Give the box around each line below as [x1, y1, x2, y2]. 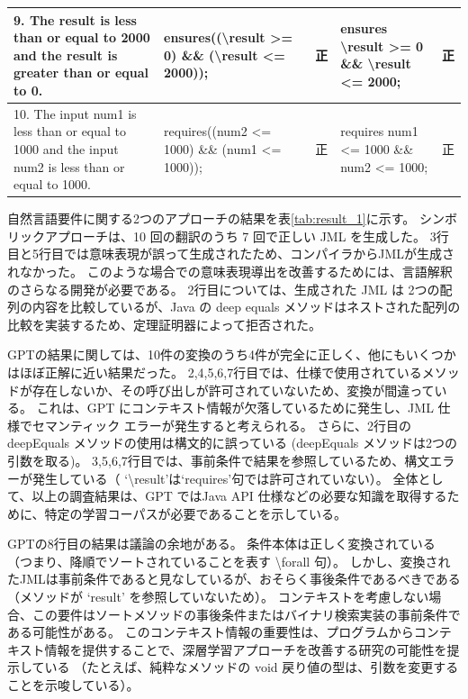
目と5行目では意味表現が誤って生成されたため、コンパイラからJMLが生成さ [7, 244, 455, 263]
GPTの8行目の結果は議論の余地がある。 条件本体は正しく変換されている [7, 534, 436, 553]
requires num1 [340, 122, 418, 141]
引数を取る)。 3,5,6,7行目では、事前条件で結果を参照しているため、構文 [7, 450, 430, 469]
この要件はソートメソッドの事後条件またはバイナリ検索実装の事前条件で [31, 604, 461, 623]
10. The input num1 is [13, 104, 137, 123]
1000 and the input [13, 139, 119, 158]
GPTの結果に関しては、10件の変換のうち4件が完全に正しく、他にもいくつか [7, 345, 456, 364]
